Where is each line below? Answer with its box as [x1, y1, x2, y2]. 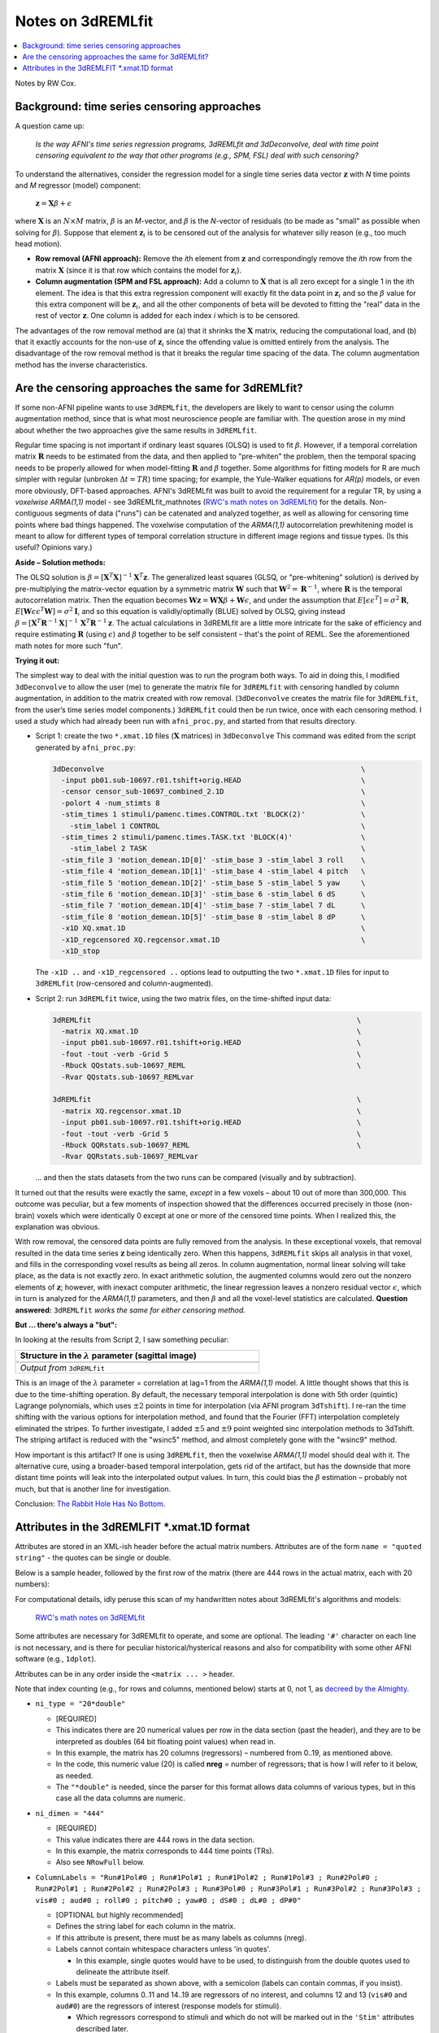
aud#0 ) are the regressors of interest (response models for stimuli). [55, 2001, 282, 2011]
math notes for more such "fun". [15, 641, 124, 651]
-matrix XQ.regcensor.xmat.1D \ [61, 1106, 362, 1116]
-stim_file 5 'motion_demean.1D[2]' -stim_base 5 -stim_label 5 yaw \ [61, 878, 366, 887]
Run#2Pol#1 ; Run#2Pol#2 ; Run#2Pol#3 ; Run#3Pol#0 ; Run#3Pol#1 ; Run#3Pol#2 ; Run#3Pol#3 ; [35, 1884, 422, 1894]
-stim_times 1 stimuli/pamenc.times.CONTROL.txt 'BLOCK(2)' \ [61, 810, 366, 819]
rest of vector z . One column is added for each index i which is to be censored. [35, 311, 300, 320]
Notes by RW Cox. [15, 78, 76, 88]
